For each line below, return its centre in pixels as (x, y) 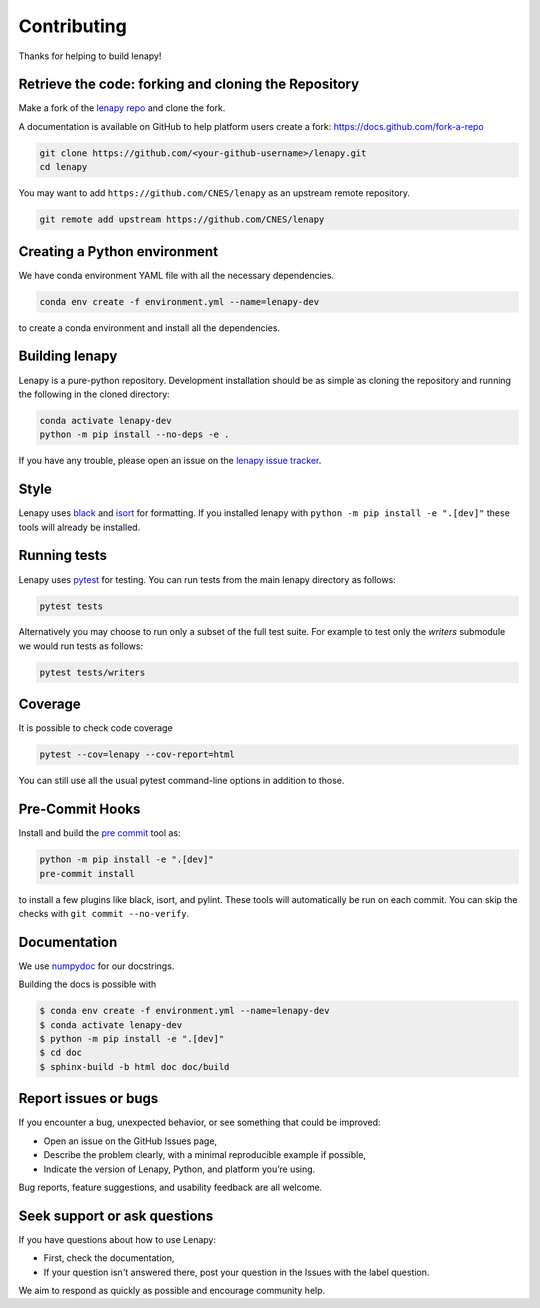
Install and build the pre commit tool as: (99, 833)
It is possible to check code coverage (96, 728)
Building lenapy (68, 356)
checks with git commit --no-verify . (104, 913)
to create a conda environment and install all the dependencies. (149, 327)
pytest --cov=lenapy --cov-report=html (137, 754)
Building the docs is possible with (87, 984)
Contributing (72, 26)
